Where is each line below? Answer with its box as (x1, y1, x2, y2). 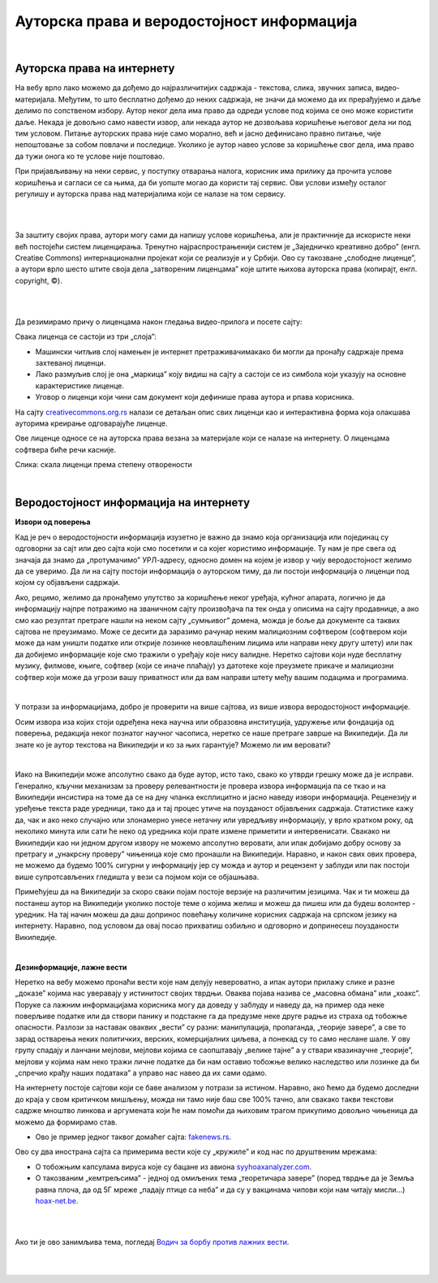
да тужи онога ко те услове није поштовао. (15, 151, 165, 161)
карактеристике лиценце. (35, 380, 125, 390)
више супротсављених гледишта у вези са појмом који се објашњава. (15, 872, 260, 882)
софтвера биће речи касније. (15, 444, 117, 454)
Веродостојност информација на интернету (15, 496, 251, 509)
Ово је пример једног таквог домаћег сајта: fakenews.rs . (35, 1132, 231, 1142)
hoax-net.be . (35, 1195, 79, 1206)
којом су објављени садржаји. (15, 578, 121, 587)
